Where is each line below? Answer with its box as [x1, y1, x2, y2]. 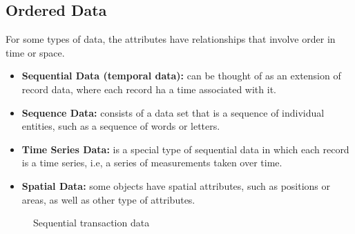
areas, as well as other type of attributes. [21, 192, 195, 206]
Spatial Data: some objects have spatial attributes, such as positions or [21, 178, 331, 193]
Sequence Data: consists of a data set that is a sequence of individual [21, 105, 325, 119]
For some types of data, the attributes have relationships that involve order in [6, 32, 336, 46]
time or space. [6, 45, 65, 59]
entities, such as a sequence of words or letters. [21, 119, 220, 133]
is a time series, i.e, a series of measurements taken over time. [21, 155, 282, 170]
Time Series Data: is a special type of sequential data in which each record [21, 142, 349, 156]
